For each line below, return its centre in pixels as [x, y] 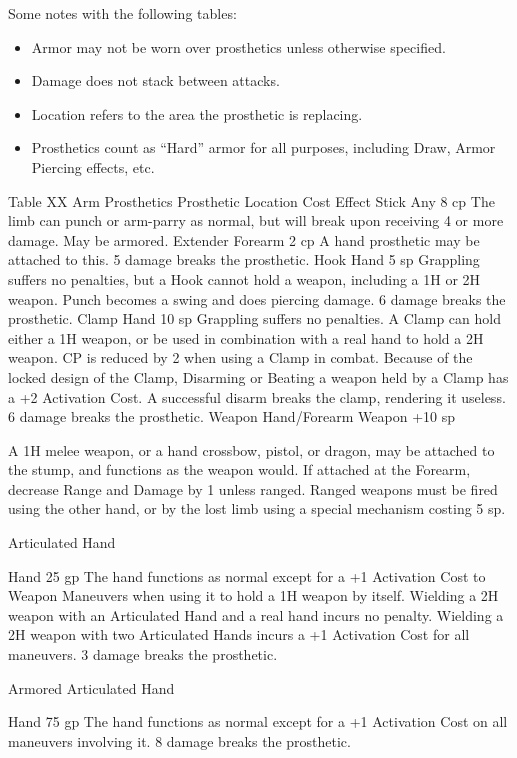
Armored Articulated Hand [91, 687]
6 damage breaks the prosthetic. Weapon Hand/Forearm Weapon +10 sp [232, 416]
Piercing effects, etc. [93, 166]
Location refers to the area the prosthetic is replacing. [197, 113]
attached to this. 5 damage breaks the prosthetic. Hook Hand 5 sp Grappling [244, 259]
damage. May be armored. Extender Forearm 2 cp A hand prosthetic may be [244, 239]
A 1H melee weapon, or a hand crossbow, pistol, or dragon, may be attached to [251, 449]
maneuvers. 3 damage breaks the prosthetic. [143, 654]
